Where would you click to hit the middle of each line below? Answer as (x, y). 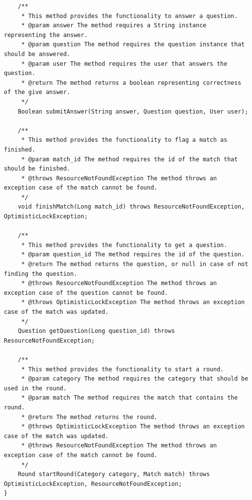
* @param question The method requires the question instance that (133, 45)
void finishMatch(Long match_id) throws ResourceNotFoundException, (131, 207)
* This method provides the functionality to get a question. (124, 245)
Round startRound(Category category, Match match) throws (114, 474)
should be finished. (37, 169)
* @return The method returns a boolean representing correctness (131, 83)
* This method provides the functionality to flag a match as (124, 140)
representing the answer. (46, 35)
